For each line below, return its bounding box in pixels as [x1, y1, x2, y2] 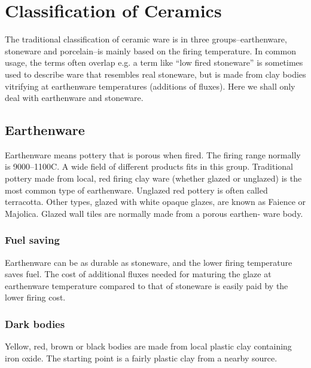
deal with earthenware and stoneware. [5, 91, 144, 104]
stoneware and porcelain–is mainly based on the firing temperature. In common [5, 44, 296, 57]
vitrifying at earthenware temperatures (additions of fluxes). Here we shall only [5, 79, 295, 92]
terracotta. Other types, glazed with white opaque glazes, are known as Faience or [5, 195, 306, 208]
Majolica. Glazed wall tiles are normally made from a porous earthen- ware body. [5, 207, 303, 219]
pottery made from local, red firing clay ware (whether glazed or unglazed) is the [5, 172, 302, 185]
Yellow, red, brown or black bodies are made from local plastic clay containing [5, 340, 292, 352]
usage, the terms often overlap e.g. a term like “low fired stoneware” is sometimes [5, 56, 303, 69]
